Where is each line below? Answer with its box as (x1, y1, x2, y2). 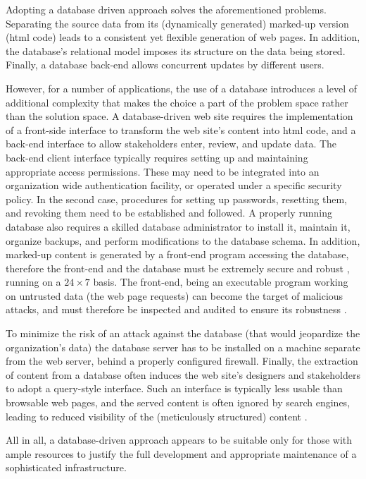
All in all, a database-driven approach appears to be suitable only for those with (6, 432, 353, 447)
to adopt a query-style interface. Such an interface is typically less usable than (6, 381, 343, 396)
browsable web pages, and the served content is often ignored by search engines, (6, 395, 351, 410)
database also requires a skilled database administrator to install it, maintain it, (6, 219, 351, 234)
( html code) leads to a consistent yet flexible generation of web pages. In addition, (6, 30, 360, 44)
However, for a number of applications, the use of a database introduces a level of (6, 80, 357, 95)
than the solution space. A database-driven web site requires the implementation (6, 109, 353, 123)
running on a (6, 274, 61, 289)
